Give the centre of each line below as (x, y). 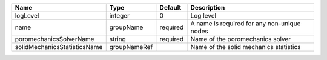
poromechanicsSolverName (54, 39)
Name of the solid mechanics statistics (246, 47)
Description (208, 8)
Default (170, 8)
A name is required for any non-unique (246, 23)
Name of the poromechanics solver (240, 39)
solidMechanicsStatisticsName (59, 47)
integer (120, 15)
